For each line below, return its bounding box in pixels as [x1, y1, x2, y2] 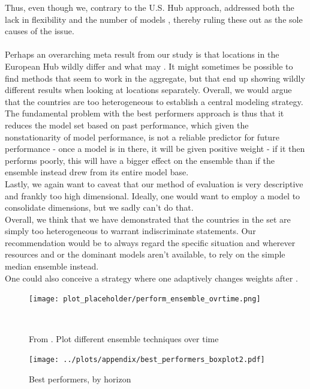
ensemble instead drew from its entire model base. [5, 166, 189, 178]
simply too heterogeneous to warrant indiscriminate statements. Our [5, 225, 256, 237]
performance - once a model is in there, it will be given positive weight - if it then [5, 142, 305, 155]
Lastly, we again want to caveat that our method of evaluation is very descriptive [5, 177, 303, 190]
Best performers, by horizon [29, 372, 131, 385]
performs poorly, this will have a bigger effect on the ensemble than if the [5, 154, 275, 166]
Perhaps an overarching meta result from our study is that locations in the [5, 48, 279, 61]
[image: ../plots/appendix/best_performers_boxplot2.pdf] [29, 355, 265, 364]
